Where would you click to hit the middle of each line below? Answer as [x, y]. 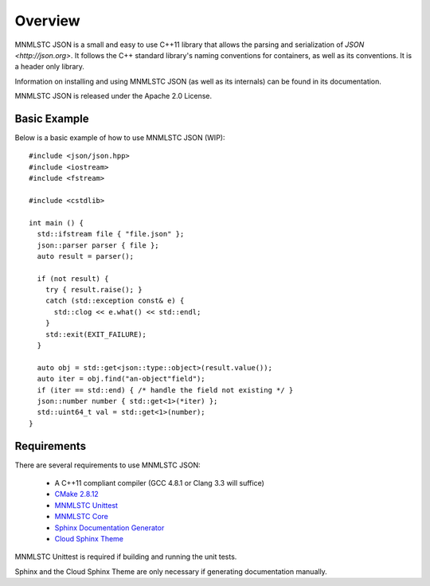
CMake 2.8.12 [76, 494]
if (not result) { [73, 278]
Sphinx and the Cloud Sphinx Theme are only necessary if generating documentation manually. [171, 571]
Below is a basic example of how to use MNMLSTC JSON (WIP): [120, 138]
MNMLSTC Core [82, 517]
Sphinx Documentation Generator [109, 527]
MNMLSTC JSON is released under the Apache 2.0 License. [113, 96]
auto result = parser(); [86, 256]
